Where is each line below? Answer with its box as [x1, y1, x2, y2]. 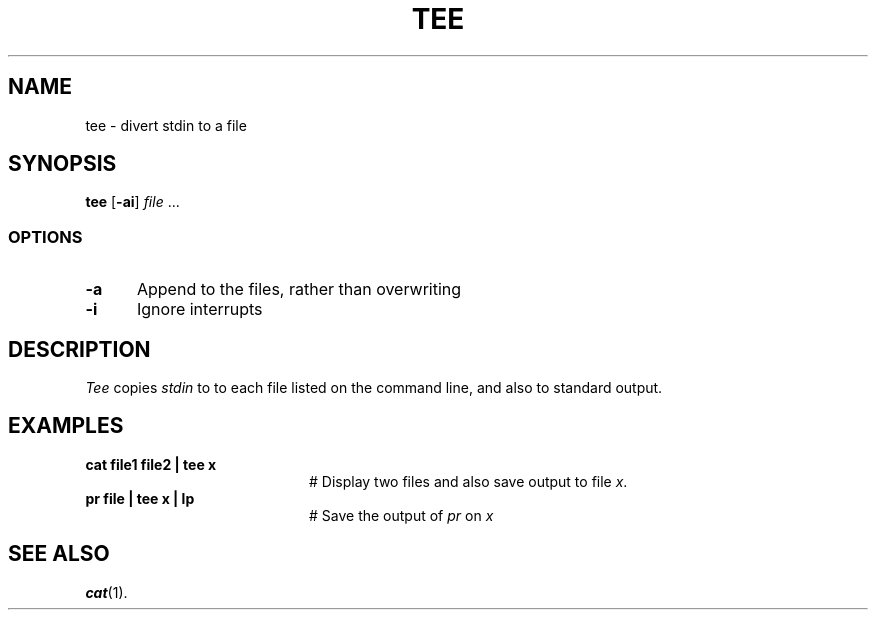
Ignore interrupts [136, 299, 263, 320]
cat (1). [85, 583, 128, 601]
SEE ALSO [8, 541, 110, 567]
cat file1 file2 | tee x [85, 455, 217, 473]
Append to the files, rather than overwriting [136, 279, 462, 300]
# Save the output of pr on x [309, 506, 494, 524]
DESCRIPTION [8, 336, 151, 362]
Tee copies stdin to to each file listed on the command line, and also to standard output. [85, 379, 663, 397]
